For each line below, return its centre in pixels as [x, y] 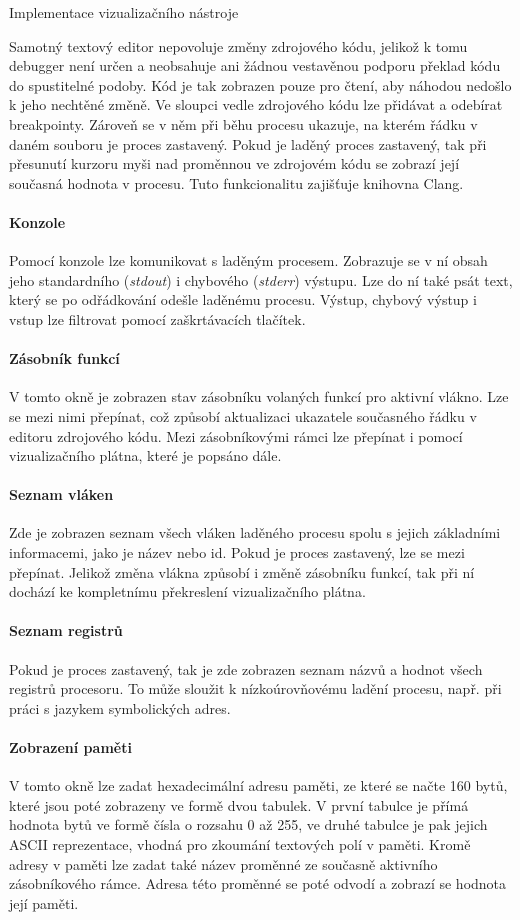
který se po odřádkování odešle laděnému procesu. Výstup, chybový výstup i [243, 299]
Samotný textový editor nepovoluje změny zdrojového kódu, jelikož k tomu [238, 45]
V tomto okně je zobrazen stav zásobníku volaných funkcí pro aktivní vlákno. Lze [259, 396]
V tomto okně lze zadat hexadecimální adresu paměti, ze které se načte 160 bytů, [258, 785]
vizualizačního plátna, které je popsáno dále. [145, 455]
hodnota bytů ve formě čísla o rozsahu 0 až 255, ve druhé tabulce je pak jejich [248, 824]
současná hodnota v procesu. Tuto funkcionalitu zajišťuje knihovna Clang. [236, 182]
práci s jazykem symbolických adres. [120, 707]
